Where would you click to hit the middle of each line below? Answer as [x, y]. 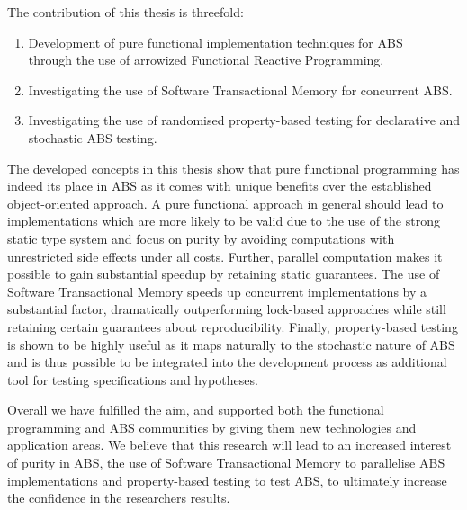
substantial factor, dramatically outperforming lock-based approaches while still [227, 309]
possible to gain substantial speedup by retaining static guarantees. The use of [224, 274]
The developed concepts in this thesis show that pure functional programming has [233, 168]
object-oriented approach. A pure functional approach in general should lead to [225, 203]
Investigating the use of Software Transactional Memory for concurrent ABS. [240, 89]
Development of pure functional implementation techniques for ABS [216, 42]
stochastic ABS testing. [93, 137]
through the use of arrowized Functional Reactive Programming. [206, 60]
